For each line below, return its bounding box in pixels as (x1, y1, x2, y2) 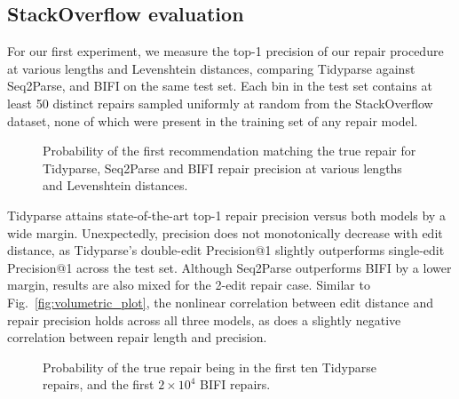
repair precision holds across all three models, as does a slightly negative (7, 310, 401, 329)
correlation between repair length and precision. (7, 328, 267, 347)
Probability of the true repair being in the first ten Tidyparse (43, 357, 376, 376)
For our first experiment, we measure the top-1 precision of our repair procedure (7, 42, 444, 60)
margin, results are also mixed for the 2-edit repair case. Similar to (7, 275, 370, 294)
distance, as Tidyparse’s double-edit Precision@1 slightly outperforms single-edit (7, 241, 445, 259)
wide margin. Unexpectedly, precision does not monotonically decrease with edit (7, 223, 443, 242)
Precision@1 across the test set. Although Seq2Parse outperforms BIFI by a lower (7, 258, 452, 276)
